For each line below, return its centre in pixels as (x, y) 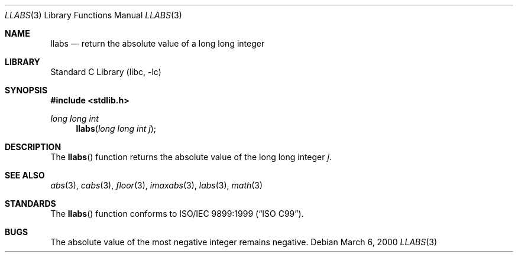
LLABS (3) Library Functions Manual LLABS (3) (93, 15)
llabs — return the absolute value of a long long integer (158, 43)
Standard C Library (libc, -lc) (106, 72)
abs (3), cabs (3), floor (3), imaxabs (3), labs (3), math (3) (157, 185)
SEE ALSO (25, 175)
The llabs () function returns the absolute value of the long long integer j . (191, 157)
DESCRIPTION (33, 147)
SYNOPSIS (26, 90)
